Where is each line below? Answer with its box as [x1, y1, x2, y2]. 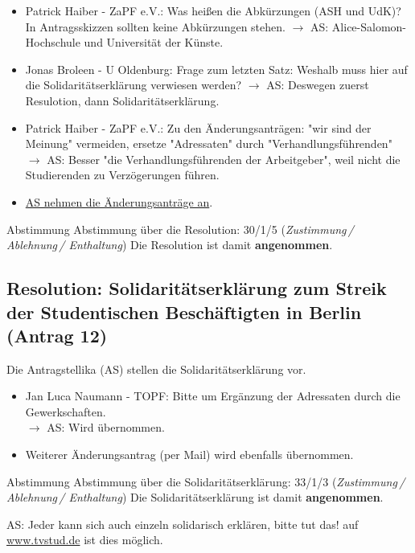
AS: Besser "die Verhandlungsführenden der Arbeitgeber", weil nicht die [47, 150, 401, 167]
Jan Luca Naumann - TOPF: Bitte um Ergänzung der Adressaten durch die [25, 387, 401, 404]
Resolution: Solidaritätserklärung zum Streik [6, 276, 387, 301]
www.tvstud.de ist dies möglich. [6, 531, 163, 548]
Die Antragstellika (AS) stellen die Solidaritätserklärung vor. [6, 360, 306, 377]
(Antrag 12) [6, 322, 108, 347]
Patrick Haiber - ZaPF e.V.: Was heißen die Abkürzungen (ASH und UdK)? [25, 2, 401, 18]
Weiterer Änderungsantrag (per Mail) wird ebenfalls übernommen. [25, 446, 354, 463]
